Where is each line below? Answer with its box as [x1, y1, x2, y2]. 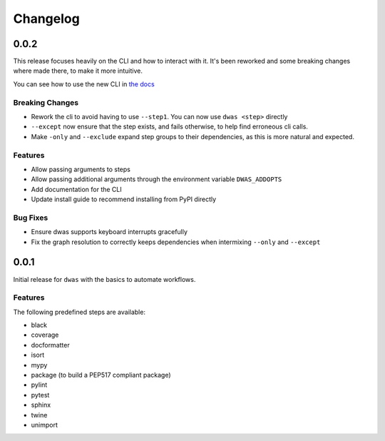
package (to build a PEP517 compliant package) [31, 371, 171, 379]
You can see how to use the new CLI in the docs [13, 79, 155, 88]
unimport [31, 420, 58, 429]
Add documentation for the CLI [31, 185, 122, 193]
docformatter [31, 340, 71, 349]
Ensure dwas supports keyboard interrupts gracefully [31, 228, 188, 236]
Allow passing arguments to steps [31, 165, 131, 173]
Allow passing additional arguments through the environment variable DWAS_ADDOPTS [31, 175, 282, 183]
